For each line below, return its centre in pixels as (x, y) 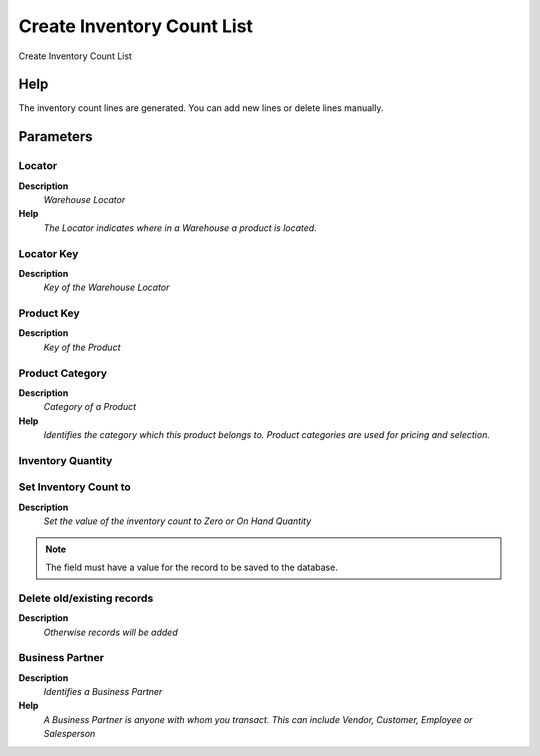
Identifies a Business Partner (103, 692)
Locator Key (48, 253)
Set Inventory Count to (75, 487)
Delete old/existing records (86, 598)
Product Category (63, 373)
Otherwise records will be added (111, 632)
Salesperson (69, 734)
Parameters (55, 136)
